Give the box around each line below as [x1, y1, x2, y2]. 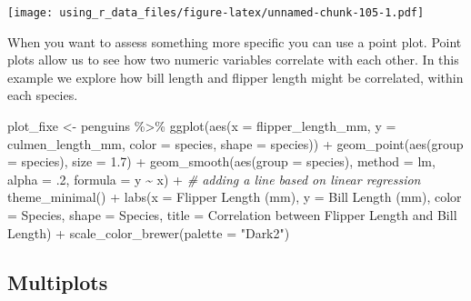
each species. [7, 85, 78, 105]
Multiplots [7, 267, 108, 296]
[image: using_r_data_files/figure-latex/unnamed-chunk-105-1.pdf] [7, 6, 425, 19]
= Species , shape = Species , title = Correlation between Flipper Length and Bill [7, 206, 457, 224]
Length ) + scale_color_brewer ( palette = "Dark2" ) [7, 223, 290, 242]
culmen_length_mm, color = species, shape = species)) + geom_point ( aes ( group [7, 134, 464, 153]
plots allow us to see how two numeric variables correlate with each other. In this [7, 50, 459, 69]
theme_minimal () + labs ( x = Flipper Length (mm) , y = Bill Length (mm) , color [7, 187, 462, 206]
